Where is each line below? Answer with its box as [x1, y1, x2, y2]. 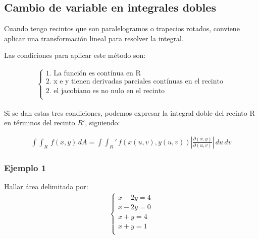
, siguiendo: [85, 117, 120, 128]
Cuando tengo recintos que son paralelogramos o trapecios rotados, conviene [4, 23, 240, 34]
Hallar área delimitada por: [4, 181, 88, 192]
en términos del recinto [4, 117, 75, 128]
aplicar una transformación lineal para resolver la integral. [4, 33, 184, 43]
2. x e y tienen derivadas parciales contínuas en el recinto [45, 78, 223, 86]
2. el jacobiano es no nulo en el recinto [45, 88, 165, 95]
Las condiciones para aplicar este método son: [4, 50, 146, 60]
